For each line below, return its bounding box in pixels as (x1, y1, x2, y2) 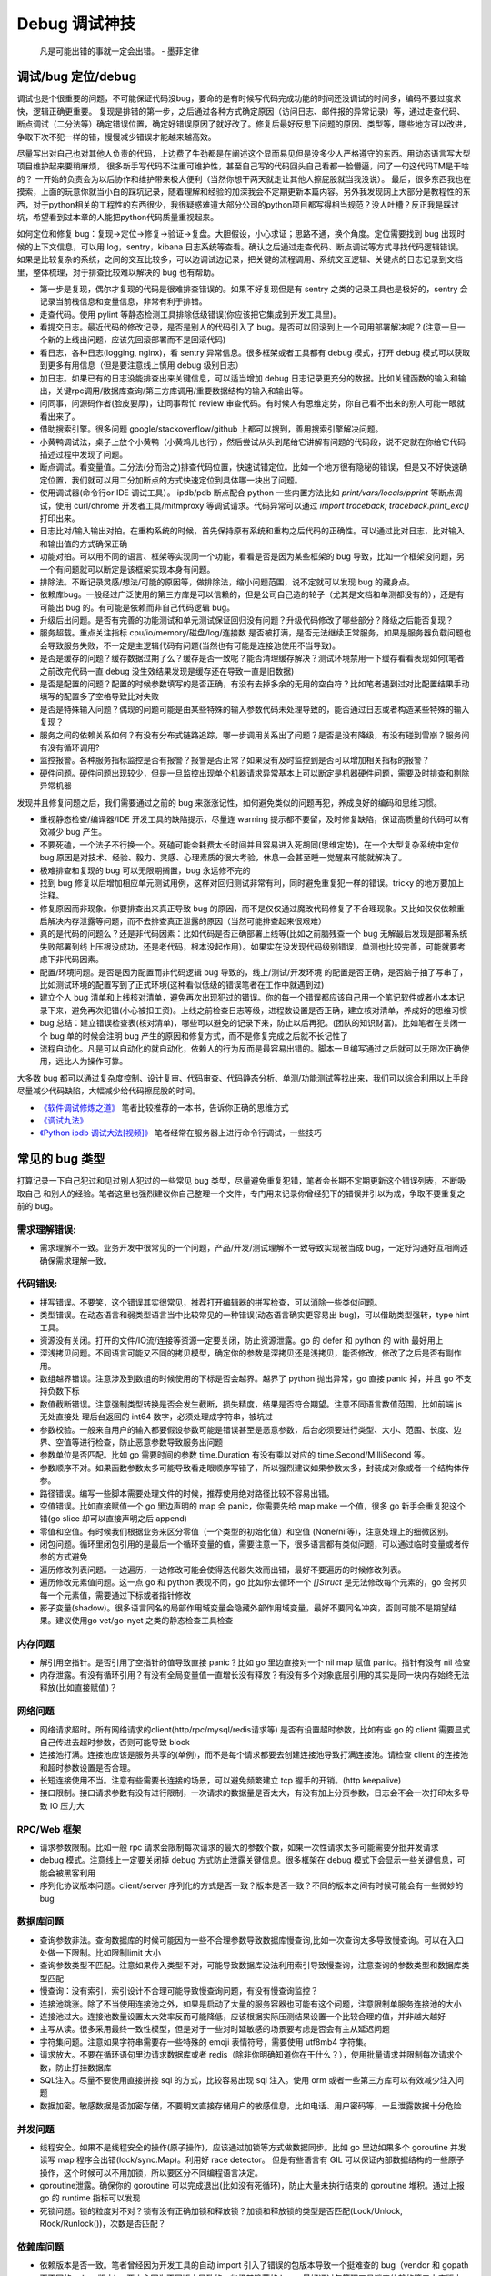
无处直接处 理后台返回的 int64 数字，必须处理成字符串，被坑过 (39, 1411, 273, 1422)
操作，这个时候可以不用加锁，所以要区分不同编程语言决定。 (39, 2167, 263, 2178)
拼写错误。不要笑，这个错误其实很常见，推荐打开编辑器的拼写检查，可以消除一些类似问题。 (39, 1296, 382, 1307)
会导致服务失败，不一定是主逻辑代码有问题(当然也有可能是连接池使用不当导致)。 (39, 640, 341, 651)
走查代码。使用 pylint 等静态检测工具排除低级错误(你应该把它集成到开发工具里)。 (39, 309, 341, 320)
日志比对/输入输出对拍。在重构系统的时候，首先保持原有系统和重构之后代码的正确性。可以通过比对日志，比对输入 (39, 525, 466, 536)
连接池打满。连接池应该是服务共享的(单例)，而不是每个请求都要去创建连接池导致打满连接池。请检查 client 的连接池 (39, 1749, 468, 1761)
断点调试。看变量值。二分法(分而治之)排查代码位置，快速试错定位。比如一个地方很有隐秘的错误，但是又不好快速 (39, 462, 460, 472)
